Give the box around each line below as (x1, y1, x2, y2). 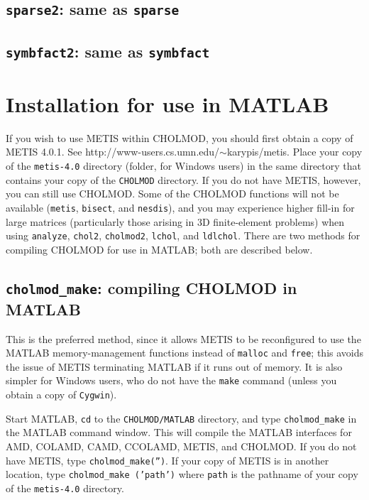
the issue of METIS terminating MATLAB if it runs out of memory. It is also (6, 359, 343, 374)
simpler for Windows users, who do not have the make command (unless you (6, 373, 337, 388)
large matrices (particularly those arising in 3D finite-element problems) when (6, 214, 345, 229)
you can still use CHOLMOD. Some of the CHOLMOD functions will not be (6, 186, 339, 201)
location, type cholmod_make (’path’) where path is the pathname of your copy (6, 467, 358, 482)
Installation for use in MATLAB (6, 89, 329, 118)
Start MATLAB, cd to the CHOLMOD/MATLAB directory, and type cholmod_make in (6, 411, 357, 425)
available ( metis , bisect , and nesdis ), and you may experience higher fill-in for (6, 200, 355, 214)
